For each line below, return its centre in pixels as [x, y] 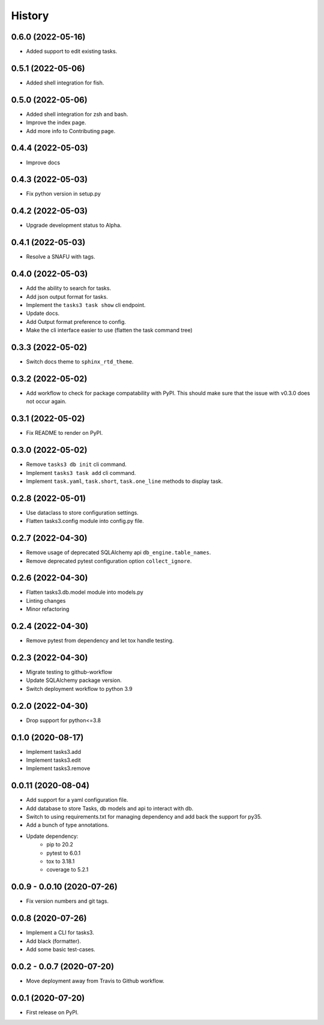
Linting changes [46, 600]
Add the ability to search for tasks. [68, 288]
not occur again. [46, 401]
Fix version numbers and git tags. [67, 901]
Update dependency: [52, 836]
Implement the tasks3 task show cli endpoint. [86, 305]
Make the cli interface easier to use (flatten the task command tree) [109, 330]
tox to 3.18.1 [61, 861]
